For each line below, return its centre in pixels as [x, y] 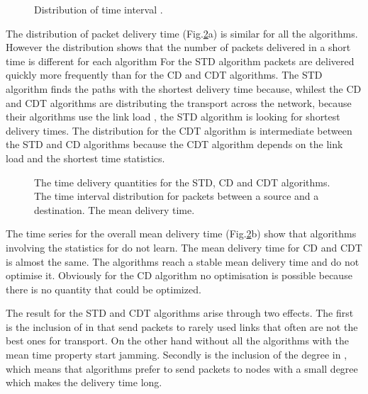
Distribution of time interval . [99, 9]
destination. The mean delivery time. [115, 209]
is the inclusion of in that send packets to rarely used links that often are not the [182, 326]
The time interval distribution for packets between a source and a [177, 196]
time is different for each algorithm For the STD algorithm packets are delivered [180, 61]
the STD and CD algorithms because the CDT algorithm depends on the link [174, 144]
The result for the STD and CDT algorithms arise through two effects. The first [180, 313]
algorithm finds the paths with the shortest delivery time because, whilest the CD [184, 88]
